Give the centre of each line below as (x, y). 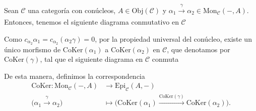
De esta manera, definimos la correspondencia (75, 76)
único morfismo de (33, 49)
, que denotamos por (199, 49)
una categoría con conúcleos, (72, 10)
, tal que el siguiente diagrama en (91, 59)
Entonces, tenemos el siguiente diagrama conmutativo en (91, 22)
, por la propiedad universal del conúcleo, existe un (173, 38)
